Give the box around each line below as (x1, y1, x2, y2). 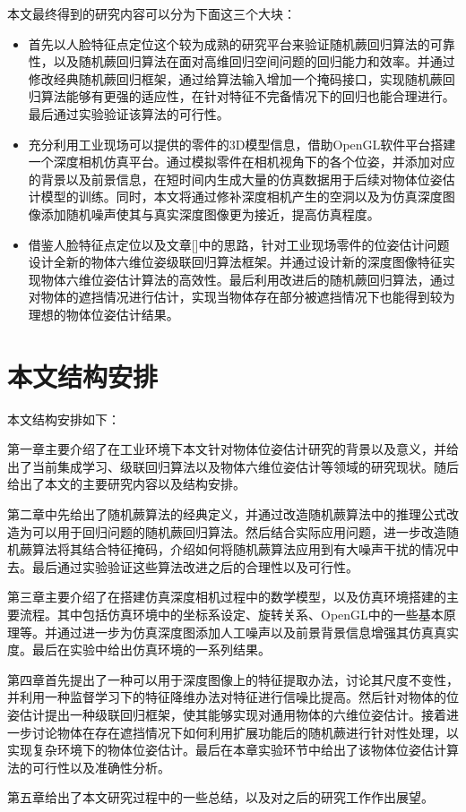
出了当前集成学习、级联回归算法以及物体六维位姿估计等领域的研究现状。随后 (7, 457, 459, 475)
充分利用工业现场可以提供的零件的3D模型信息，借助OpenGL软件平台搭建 (28, 134, 456, 153)
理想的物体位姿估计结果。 (28, 304, 179, 323)
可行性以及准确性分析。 (31, 757, 170, 776)
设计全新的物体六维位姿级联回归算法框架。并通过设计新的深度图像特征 (28, 252, 443, 271)
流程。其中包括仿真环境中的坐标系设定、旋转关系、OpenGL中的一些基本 (19, 604, 444, 623)
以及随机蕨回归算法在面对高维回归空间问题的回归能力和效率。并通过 (53, 52, 455, 71)
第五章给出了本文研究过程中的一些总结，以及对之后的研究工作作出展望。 (7, 788, 434, 807)
